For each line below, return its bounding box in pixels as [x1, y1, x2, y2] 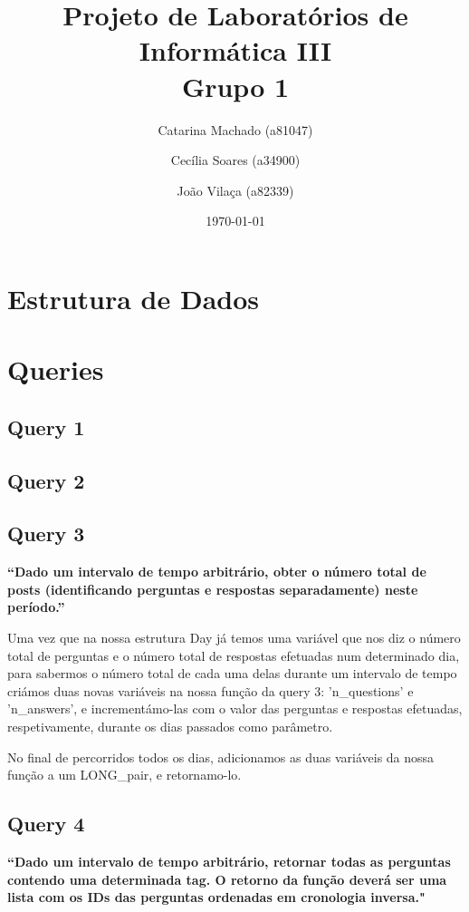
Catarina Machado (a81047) [158, 120, 313, 139]
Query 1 [7, 412, 85, 441]
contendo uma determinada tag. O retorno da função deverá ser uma [7, 869, 447, 888]
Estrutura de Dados [7, 279, 260, 316]
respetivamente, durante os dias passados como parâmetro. [7, 716, 333, 735]
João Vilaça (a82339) [177, 180, 294, 199]
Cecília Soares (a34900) [170, 150, 301, 170]
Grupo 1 [181, 67, 290, 104]
